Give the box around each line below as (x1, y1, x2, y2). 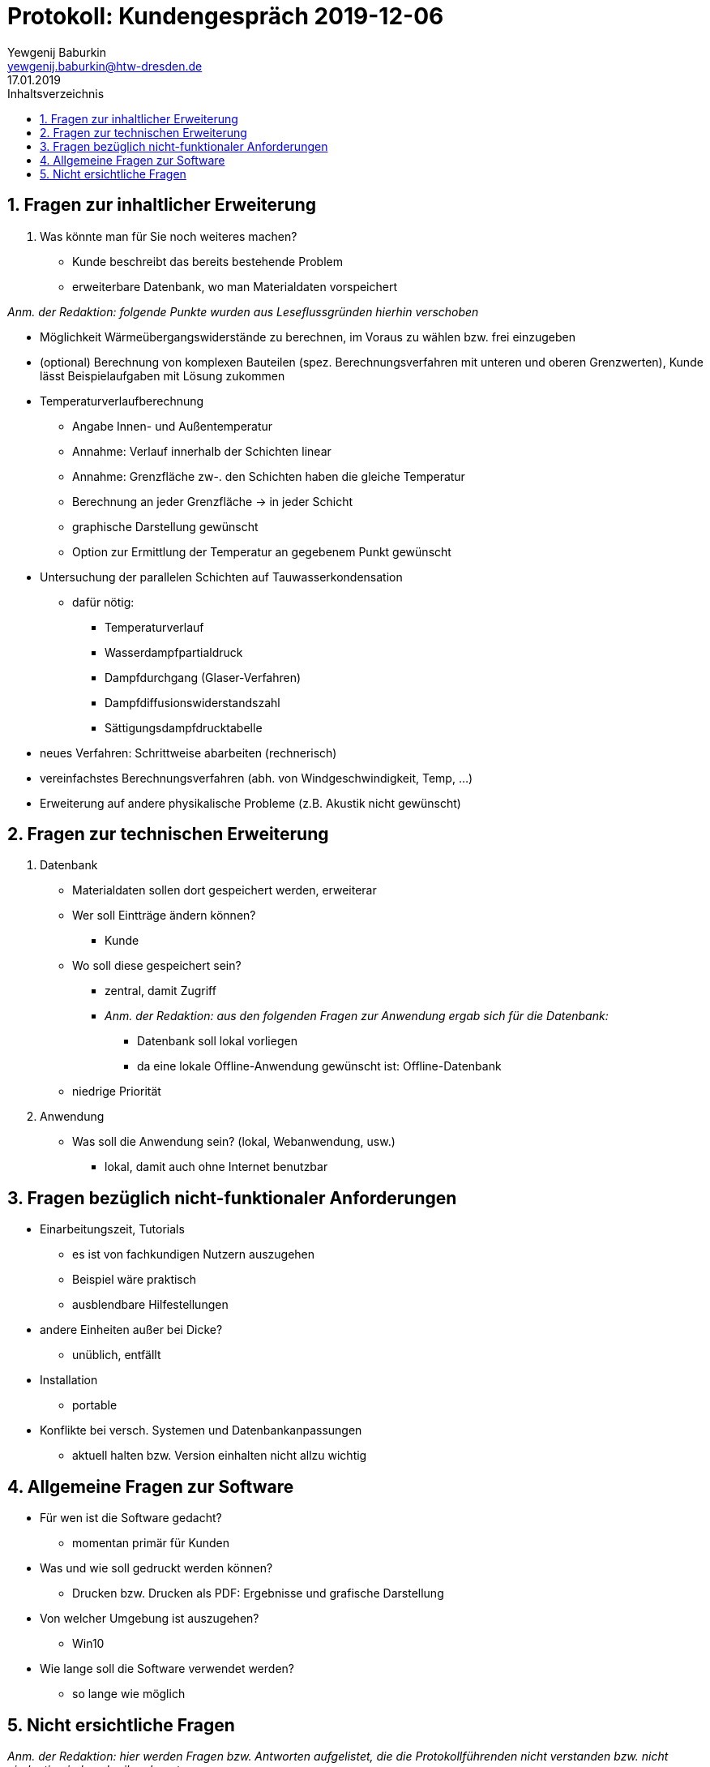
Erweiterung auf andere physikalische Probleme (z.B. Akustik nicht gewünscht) (40, 796, 461, 810)
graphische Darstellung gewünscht (72, 519, 259, 534)
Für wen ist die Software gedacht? (40, 1511, 222, 1525)
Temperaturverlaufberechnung (40, 393, 204, 408)
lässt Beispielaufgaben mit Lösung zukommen (40, 368, 285, 383)
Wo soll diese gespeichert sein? (72, 959, 242, 973)
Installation (40, 1373, 98, 1387)
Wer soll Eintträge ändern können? (72, 908, 256, 923)
